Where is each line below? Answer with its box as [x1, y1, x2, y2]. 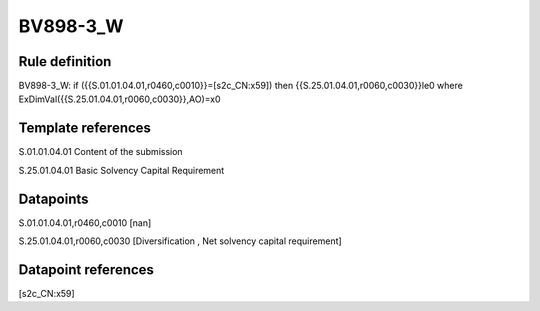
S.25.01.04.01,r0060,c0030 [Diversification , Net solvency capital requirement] [18, 235, 342, 247]
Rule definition [18, 53, 112, 70]
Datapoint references [18, 261, 155, 278]
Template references [18, 120, 152, 137]
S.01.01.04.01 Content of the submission [18, 146, 184, 158]
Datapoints [18, 190, 89, 207]
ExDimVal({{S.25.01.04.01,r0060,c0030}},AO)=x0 [18, 93, 221, 105]
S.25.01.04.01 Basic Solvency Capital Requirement [18, 164, 225, 176]
